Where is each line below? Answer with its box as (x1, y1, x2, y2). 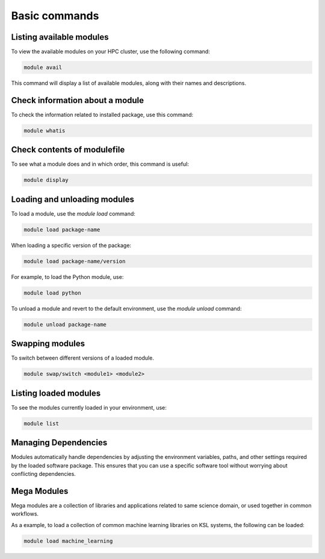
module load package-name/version (23, 258, 126, 264)
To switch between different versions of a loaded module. (11, 354, 155, 361)
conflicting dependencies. (11, 470, 76, 478)
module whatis (23, 127, 66, 134)
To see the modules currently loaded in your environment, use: (11, 404, 167, 411)
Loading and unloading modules (11, 194, 135, 204)
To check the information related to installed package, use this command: (11, 111, 194, 118)
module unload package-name (23, 321, 107, 328)
